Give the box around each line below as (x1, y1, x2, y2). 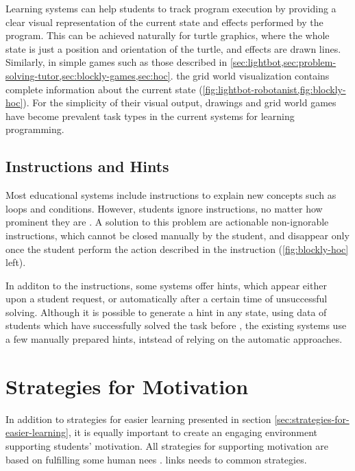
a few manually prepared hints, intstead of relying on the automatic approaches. (5, 332, 343, 346)
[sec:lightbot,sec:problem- (230, 55, 336, 69)
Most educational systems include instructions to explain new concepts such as (5, 188, 336, 202)
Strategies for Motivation (5, 372, 249, 400)
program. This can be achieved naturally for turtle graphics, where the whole (5, 28, 330, 43)
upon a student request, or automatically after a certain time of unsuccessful (5, 291, 328, 306)
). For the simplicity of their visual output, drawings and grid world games (23, 95, 336, 110)
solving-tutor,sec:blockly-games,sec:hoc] (5, 68, 171, 82)
